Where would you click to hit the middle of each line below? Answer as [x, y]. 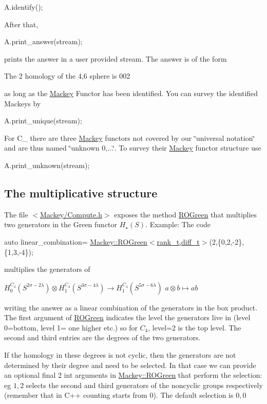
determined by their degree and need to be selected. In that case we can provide [130, 365]
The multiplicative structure [81, 192]
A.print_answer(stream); [43, 41]
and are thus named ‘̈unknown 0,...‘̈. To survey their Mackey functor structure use [133, 148]
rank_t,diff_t [178, 241]
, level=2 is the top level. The [195, 327]
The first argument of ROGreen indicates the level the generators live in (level [127, 317]
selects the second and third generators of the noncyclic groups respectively [144, 385]
